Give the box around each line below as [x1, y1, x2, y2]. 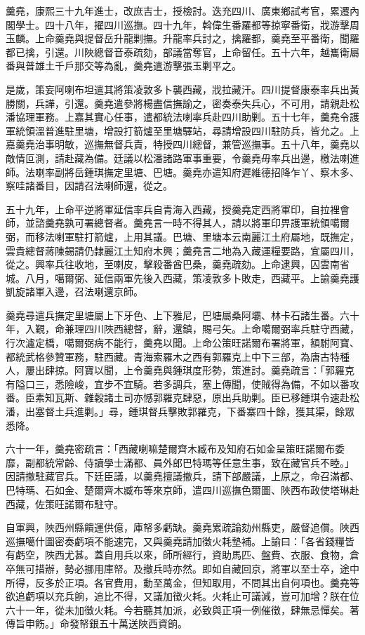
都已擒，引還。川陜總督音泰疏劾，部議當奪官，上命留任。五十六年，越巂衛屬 [6, 44, 359, 59]
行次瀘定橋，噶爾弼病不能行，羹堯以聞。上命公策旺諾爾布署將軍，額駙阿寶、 [6, 335, 359, 350]
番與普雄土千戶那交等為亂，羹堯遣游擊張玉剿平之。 [6, 58, 241, 73]
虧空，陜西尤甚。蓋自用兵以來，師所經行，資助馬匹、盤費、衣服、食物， [15, 547, 350, 562]
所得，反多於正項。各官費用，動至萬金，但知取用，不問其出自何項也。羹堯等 [6, 575, 359, 589]
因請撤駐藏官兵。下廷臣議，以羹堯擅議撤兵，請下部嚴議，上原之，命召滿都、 [6, 469, 359, 483]
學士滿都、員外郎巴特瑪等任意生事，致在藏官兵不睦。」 [103, 455, 354, 469]
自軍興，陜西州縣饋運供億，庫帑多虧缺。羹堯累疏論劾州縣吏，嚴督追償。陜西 [6, 520, 359, 535]
